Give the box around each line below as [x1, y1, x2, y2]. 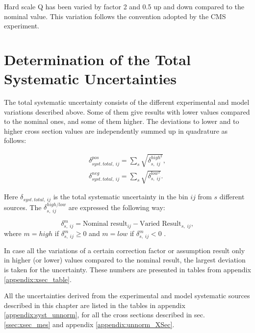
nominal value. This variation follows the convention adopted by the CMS [4, 11, 226, 21]
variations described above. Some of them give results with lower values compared [4, 106, 250, 117]
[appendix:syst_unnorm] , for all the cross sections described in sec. [4, 309, 205, 320]
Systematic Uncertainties [4, 69, 177, 89]
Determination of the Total [4, 49, 191, 69]
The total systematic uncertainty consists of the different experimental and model [4, 97, 250, 107]
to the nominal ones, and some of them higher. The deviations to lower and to [4, 116, 239, 126]
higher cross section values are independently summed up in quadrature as [4, 125, 228, 136]
